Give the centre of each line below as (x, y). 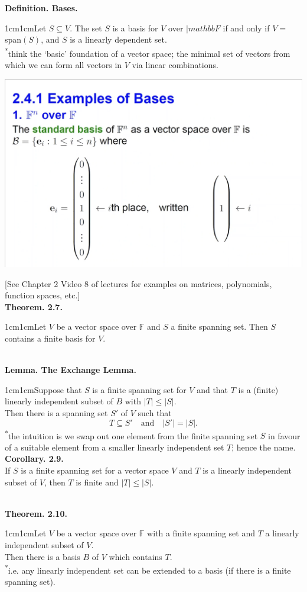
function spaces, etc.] (43, 295)
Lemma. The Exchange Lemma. (71, 370)
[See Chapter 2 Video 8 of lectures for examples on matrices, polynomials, (138, 283)
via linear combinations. (175, 65)
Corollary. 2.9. (34, 459)
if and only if (246, 28)
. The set (86, 28)
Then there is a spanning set (56, 413)
